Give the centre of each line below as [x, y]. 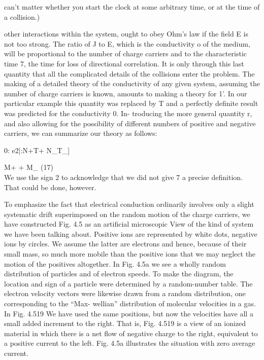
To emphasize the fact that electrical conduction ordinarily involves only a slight [129, 204]
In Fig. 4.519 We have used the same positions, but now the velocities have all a [129, 313]
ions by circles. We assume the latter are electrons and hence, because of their [125, 244]
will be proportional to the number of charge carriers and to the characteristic [126, 53]
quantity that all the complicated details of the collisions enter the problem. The [129, 73]
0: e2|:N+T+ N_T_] [37, 150]
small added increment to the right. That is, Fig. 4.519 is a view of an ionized [125, 323]
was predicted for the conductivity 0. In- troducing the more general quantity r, [128, 113]
